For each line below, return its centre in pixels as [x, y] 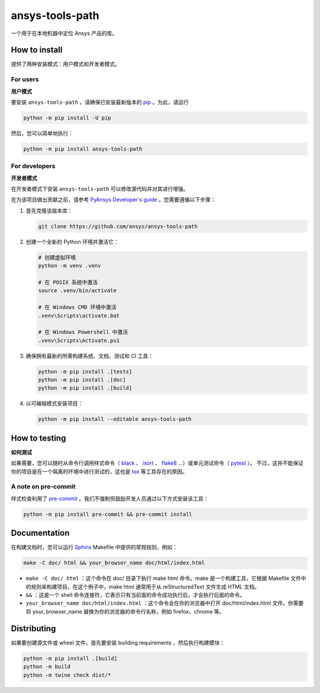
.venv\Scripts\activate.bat [79, 315]
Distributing [33, 628]
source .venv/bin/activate [77, 291]
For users [25, 79]
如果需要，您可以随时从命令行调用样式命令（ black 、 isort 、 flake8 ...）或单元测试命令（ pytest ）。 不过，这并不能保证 [157, 463]
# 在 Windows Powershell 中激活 [83, 332]
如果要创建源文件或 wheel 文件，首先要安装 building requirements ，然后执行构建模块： [118, 643]
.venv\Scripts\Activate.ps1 [79, 340]
